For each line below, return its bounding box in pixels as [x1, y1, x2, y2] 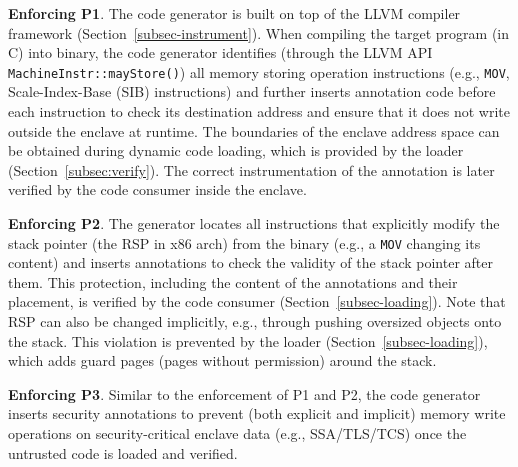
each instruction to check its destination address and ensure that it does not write [8, 101, 510, 122]
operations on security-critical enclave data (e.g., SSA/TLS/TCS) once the [8, 423, 467, 443]
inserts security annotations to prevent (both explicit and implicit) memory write [8, 403, 506, 424]
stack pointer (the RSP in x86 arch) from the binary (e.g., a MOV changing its [8, 232, 481, 253]
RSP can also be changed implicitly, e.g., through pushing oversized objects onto [8, 311, 502, 332]
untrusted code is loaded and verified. [8, 442, 238, 463]
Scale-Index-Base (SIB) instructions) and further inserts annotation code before [8, 81, 496, 102]
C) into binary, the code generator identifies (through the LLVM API [8, 42, 433, 63]
